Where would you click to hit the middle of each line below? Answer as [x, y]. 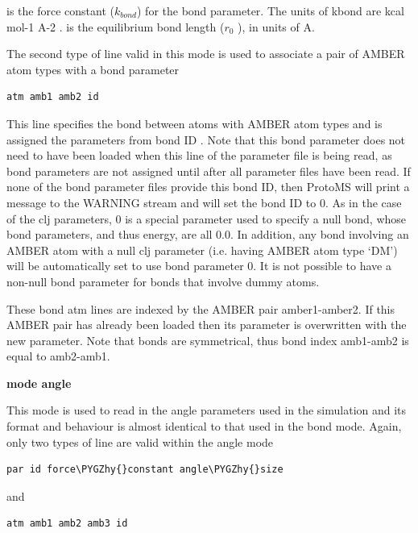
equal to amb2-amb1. [58, 356]
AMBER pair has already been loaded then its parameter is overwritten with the [207, 325]
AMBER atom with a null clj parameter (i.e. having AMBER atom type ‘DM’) [202, 250]
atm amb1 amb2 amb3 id [67, 524]
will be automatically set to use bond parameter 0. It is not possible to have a [199, 266]
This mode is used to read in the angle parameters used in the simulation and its [207, 410]
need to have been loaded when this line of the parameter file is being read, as [199, 155]
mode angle [39, 383]
